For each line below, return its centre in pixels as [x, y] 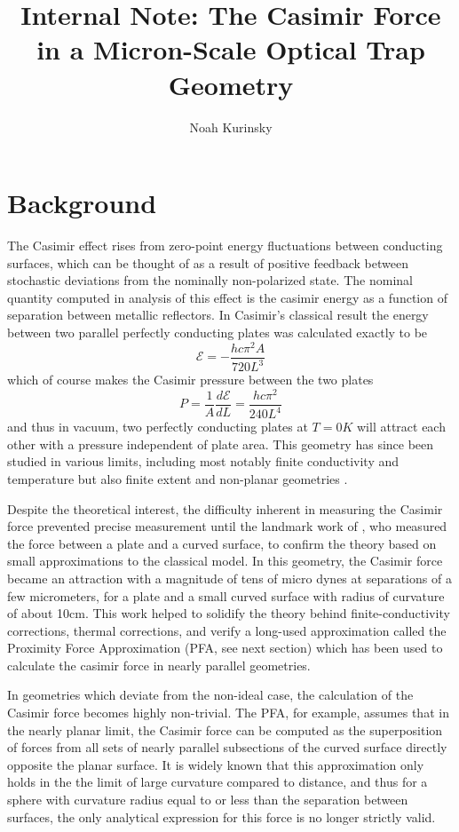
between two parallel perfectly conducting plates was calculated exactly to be [218, 332]
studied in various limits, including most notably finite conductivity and [203, 461]
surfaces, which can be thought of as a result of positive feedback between [208, 262]
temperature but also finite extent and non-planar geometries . [178, 478]
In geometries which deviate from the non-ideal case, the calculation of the [210, 695]
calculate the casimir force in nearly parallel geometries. [159, 665]
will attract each [401, 427]
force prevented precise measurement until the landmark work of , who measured [227, 526]
